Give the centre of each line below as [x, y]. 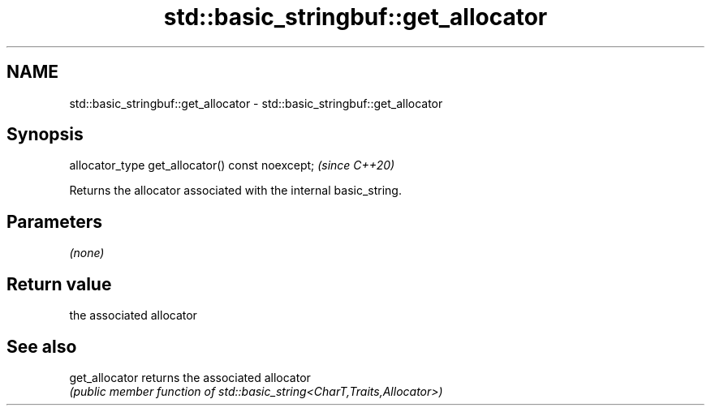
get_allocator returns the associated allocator [190, 377]
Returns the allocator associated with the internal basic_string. [235, 191]
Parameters [54, 221]
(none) [87, 253]
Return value [59, 284]
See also [42, 346]
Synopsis [45, 135]
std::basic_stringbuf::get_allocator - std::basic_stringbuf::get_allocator [256, 103]
